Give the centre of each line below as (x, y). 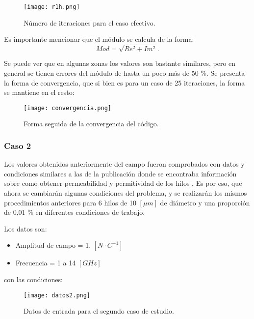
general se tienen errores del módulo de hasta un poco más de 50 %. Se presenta (125, 72)
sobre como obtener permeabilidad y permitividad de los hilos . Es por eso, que (123, 183)
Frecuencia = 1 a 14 (46, 263)
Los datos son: (25, 228)
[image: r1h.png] (52, 7)
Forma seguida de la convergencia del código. (91, 124)
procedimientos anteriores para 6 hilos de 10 (70, 202)
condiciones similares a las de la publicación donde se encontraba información (120, 173)
